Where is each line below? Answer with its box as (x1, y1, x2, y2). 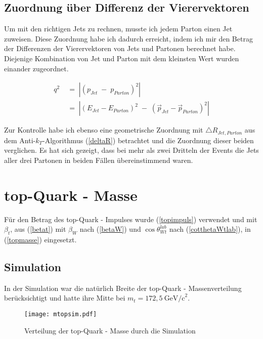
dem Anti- (4, 135, 36, 145)
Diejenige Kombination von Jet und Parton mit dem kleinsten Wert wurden (4, 53, 239, 63)
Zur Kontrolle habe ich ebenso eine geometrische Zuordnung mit (4, 124, 203, 135)
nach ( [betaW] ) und (79, 224, 141, 234)
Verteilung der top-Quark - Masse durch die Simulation (24, 325, 196, 335)
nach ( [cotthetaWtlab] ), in (169, 224, 251, 234)
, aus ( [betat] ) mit (10, 224, 66, 234)
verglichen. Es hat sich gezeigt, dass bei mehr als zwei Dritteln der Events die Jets (4, 145, 259, 155)
